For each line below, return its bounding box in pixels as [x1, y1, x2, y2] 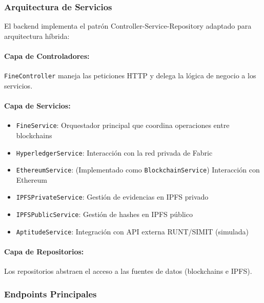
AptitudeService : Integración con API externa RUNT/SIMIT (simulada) [16, 226, 249, 236]
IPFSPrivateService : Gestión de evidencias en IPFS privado [16, 191, 209, 202]
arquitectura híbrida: [4, 30, 70, 41]
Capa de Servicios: [4, 100, 71, 111]
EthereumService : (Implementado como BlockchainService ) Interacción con [16, 164, 260, 175]
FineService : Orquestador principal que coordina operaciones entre [16, 120, 230, 131]
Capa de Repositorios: [4, 246, 84, 256]
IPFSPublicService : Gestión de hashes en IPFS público [16, 209, 193, 220]
